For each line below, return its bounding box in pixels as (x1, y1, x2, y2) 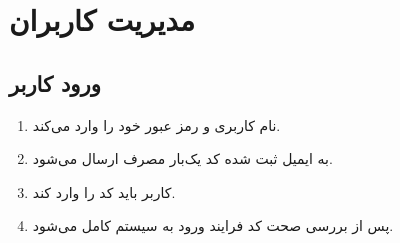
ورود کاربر (9, 67, 101, 98)
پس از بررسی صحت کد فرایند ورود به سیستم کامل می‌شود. (32, 215, 394, 236)
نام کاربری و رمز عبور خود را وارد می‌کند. (32, 114, 281, 135)
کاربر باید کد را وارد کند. (32, 181, 176, 202)
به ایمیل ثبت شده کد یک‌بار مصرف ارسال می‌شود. (32, 148, 333, 169)
